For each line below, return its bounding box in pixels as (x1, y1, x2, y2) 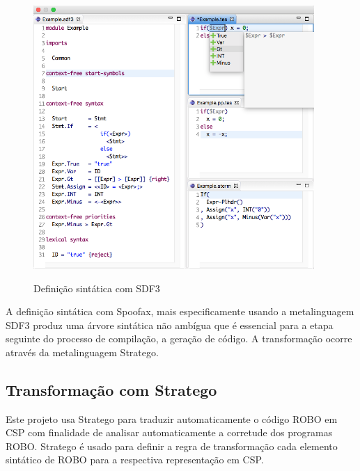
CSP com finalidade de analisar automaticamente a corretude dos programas (6, 425, 333, 440)
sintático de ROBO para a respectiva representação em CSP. (6, 452, 264, 467)
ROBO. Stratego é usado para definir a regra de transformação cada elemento (6, 438, 338, 453)
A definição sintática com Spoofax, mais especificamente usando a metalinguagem (6, 304, 354, 319)
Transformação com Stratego (6, 378, 217, 400)
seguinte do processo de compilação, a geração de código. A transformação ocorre (6, 331, 352, 346)
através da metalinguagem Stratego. (6, 344, 159, 359)
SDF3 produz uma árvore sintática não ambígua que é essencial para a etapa (6, 317, 334, 332)
